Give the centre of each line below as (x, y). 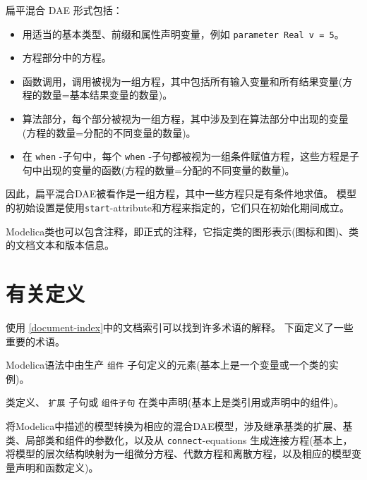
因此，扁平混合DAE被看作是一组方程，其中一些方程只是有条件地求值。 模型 (181, 193)
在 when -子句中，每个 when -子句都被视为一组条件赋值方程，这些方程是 (186, 156)
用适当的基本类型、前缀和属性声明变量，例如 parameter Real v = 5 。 (183, 33)
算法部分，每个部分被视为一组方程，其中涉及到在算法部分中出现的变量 (185, 119)
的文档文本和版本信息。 (60, 245)
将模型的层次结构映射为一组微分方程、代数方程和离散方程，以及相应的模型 (179, 454)
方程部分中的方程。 (67, 57)
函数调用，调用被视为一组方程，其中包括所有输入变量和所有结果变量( (182, 81)
